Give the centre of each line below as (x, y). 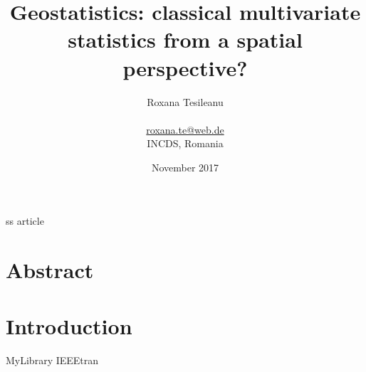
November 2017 (185, 167)
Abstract (50, 270)
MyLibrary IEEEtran (52, 360)
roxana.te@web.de (185, 129)
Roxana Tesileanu (185, 101)
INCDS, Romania (185, 143)
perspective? (185, 67)
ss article (25, 221)
